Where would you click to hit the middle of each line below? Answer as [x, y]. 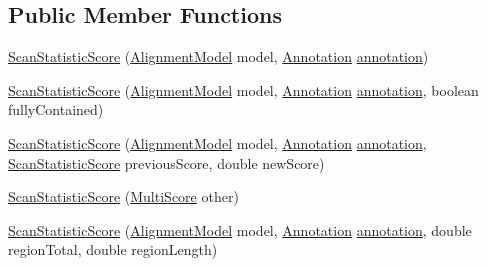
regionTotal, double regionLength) [113, 249]
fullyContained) [56, 109]
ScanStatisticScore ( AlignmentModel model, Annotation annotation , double [240, 229]
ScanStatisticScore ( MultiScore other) [123, 196]
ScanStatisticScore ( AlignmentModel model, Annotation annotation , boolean [243, 89]
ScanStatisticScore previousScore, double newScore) [166, 162]
